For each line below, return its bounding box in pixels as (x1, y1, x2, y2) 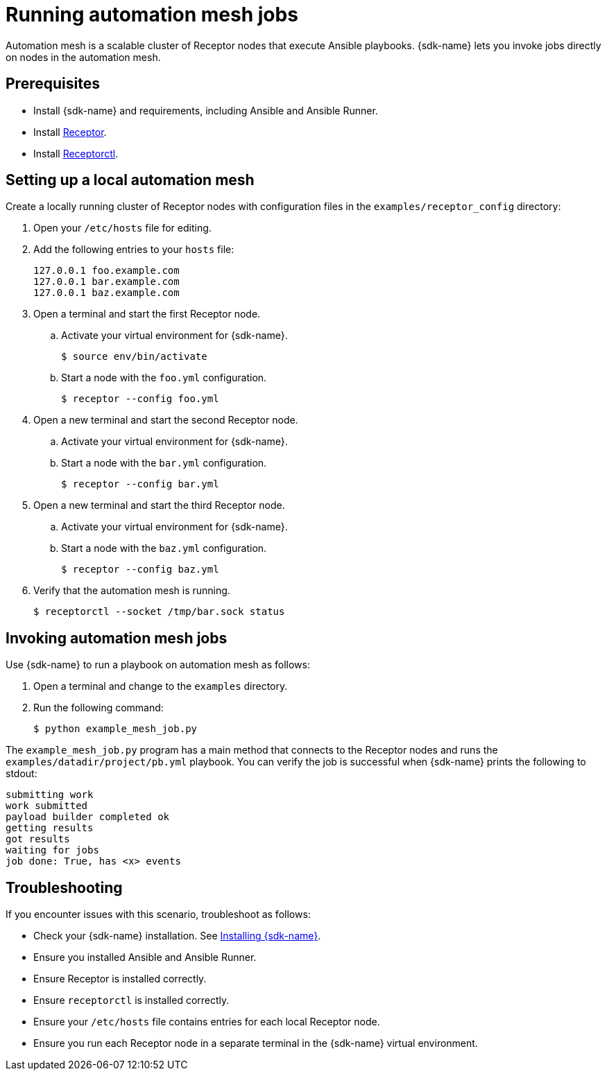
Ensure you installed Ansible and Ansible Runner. (33, 951, 257, 964)
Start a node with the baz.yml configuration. (61, 542, 267, 555)
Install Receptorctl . (33, 147, 119, 159)
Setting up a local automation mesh (6, 171, 255, 189)
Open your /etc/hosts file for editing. (33, 222, 212, 234)
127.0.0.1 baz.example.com (33, 287, 180, 299)
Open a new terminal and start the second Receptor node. (33, 414, 298, 426)
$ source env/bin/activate (61, 351, 207, 363)
